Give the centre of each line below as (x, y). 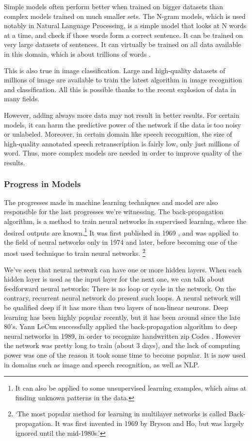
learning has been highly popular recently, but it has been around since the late (122, 317)
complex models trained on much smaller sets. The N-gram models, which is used (125, 16)
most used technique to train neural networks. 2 (75, 252)
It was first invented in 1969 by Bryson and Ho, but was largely (150, 423)
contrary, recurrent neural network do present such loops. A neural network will (122, 298)
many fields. (22, 99)
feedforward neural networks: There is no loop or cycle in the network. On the (120, 288)
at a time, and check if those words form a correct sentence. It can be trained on (124, 35)
